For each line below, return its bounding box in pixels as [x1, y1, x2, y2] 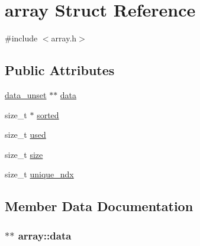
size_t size [5, 148, 43, 160]
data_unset [5, 88, 47, 101]
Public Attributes [5, 61, 115, 79]
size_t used [5, 128, 46, 141]
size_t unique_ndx [5, 168, 74, 180]
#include [5, 32, 38, 44]
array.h [51, 32, 77, 44]
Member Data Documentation [5, 197, 193, 215]
